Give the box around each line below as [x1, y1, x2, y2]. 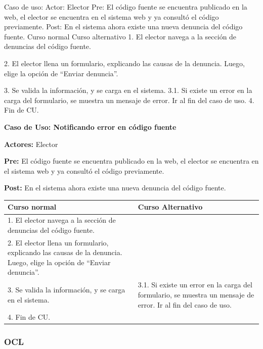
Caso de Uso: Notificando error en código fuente [4, 121, 177, 132]
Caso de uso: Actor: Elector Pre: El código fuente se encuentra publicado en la [4, 2, 247, 12]
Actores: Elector [4, 138, 58, 149]
